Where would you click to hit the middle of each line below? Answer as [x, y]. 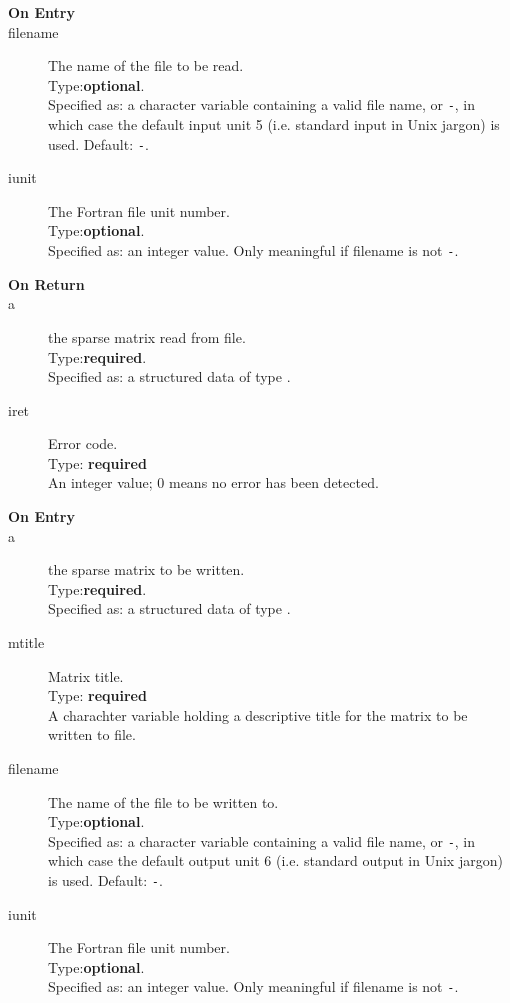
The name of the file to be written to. [163, 801]
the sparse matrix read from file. [147, 336]
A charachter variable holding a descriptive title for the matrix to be [258, 714]
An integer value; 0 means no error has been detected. [213, 482]
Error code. [83, 443]
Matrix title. [86, 675]
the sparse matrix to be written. [146, 569]
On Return [46, 283]
